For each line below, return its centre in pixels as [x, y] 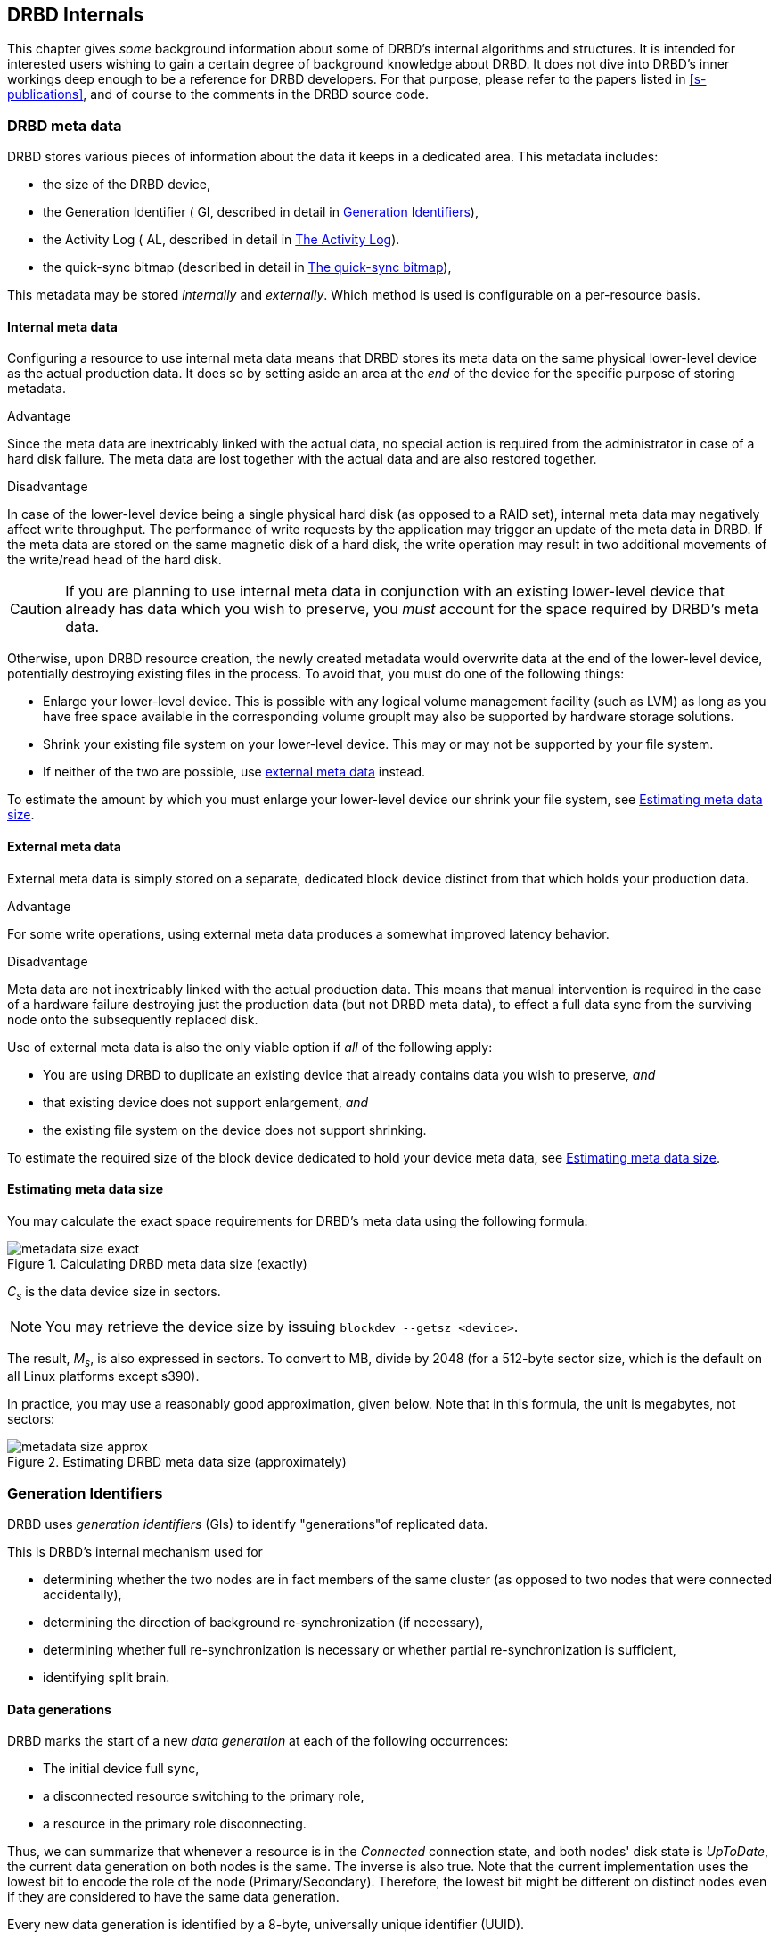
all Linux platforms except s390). [103, 1376]
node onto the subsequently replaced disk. [133, 1019]
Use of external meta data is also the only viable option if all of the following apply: [250, 1047]
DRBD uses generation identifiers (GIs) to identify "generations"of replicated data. [248, 1524]
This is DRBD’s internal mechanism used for [135, 1552]
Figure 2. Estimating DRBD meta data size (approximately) [177, 1462]
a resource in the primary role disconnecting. [175, 1824]
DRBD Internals [76, 15]
